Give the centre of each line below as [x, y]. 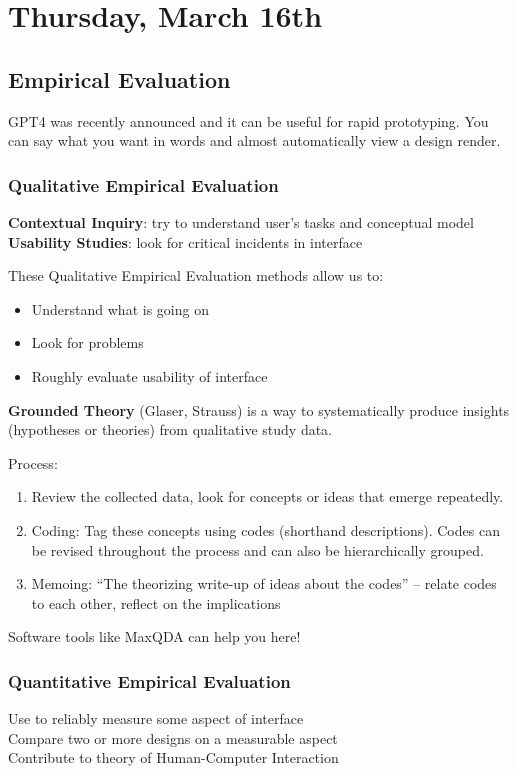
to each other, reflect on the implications [156, 602]
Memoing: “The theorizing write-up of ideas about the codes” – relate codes [264, 583]
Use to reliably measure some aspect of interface [156, 718]
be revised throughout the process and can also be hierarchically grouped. [257, 549]
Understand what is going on [120, 308]
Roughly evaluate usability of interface [149, 375]
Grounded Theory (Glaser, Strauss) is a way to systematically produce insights [259, 409]
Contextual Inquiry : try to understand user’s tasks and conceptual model [241, 221]
